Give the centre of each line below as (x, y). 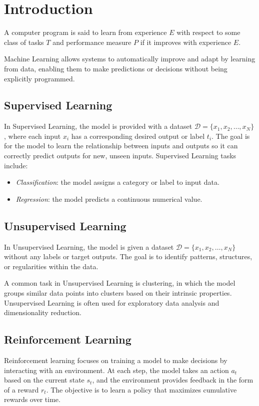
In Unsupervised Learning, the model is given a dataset (89, 246)
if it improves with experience (186, 42)
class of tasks (24, 42)
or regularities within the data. (51, 266)
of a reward (21, 389)
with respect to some (208, 32)
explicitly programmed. (39, 78)
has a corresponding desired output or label (138, 136)
